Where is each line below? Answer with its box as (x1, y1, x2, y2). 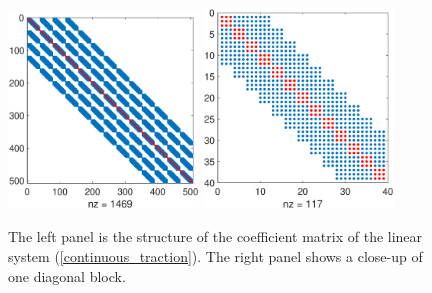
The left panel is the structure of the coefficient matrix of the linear (8, 226, 423, 247)
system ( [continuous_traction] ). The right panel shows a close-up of (8, 245, 423, 266)
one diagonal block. (8, 265, 126, 286)
